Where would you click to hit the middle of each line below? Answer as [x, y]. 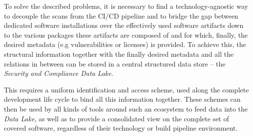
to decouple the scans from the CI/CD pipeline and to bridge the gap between [121, 15]
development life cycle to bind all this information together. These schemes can [122, 99]
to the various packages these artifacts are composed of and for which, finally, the [126, 34]
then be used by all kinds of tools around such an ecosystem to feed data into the [126, 108]
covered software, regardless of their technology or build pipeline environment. [121, 128]
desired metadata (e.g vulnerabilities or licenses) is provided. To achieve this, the [125, 44]
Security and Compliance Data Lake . [59, 73]
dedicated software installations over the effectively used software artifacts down [124, 25]
